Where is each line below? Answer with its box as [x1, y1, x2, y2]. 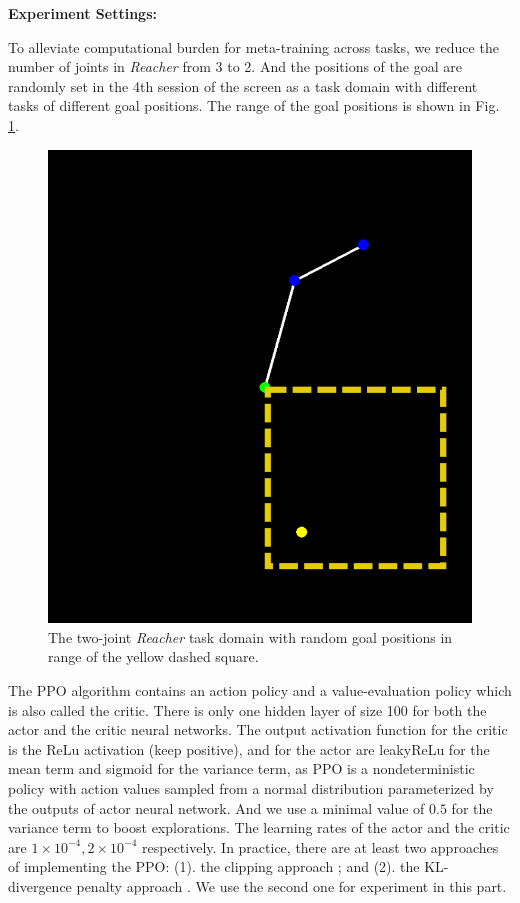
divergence [8, 876, 72, 897]
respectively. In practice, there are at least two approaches [142, 836, 499, 857]
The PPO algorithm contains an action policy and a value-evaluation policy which [8, 680, 512, 701]
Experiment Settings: [8, 3, 157, 23]
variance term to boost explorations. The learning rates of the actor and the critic [8, 817, 510, 838]
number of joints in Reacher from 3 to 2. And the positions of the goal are [8, 56, 462, 77]
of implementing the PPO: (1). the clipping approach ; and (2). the [8, 856, 420, 877]
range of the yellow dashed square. [48, 646, 259, 667]
